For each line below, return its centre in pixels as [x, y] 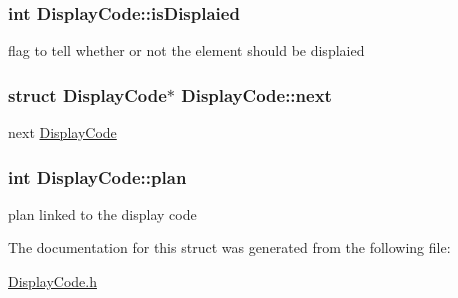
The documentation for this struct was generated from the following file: [229, 247]
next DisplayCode [62, 132]
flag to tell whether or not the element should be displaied [186, 50]
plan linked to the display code [102, 213]
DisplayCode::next [256, 94]
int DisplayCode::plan [97, 176]
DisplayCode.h [52, 281]
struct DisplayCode [87, 94]
